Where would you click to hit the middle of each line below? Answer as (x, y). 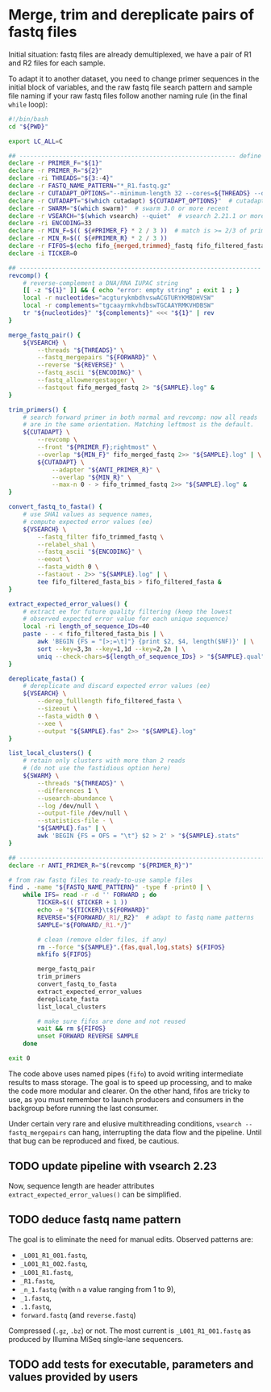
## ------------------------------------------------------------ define (135, 156)
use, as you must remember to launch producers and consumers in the (126, 1099)
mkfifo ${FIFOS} (65, 954)
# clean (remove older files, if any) (102, 939)
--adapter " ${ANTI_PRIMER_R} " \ (106, 470)
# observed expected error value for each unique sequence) (126, 619)
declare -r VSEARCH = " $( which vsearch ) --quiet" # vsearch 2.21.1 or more (137, 216)
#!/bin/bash (28, 119)
